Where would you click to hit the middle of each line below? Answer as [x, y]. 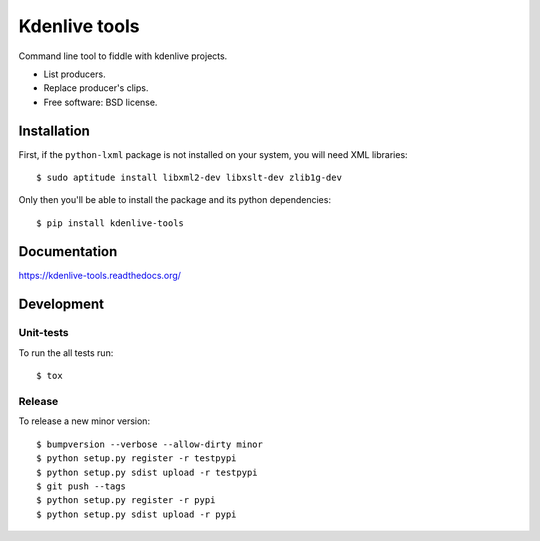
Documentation [68, 251]
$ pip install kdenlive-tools [110, 223]
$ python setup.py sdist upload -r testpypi [147, 472]
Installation [54, 130]
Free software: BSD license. [100, 102]
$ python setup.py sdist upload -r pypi [136, 514]
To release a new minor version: [84, 421]
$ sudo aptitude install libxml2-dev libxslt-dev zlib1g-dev [189, 178]
